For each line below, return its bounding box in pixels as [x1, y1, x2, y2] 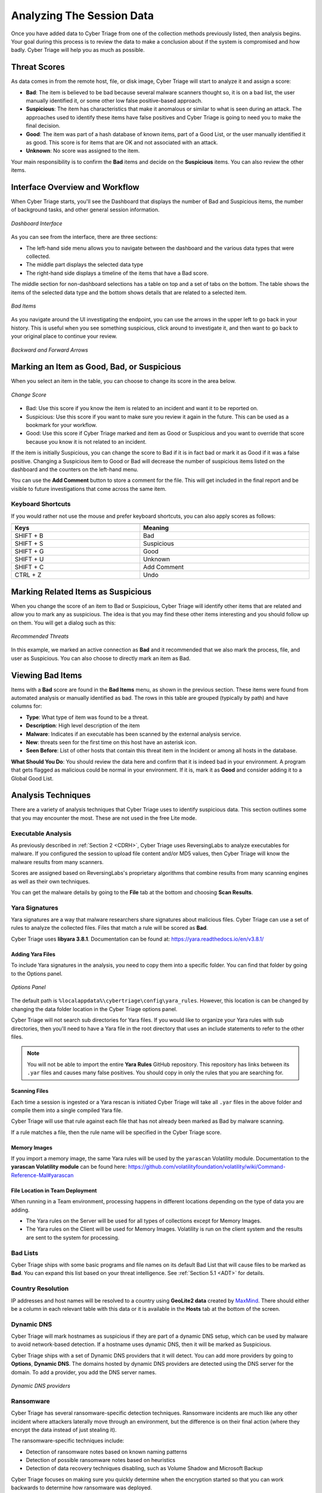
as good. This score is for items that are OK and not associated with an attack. [26, 139, 218, 146]
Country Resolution [11, 1285, 69, 1293]
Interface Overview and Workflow [11, 182, 140, 192]
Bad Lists [11, 1249, 39, 1257]
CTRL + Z [14, 571, 42, 579]
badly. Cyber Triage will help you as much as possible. [11, 47, 145, 54]
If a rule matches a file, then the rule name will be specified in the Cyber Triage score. [11, 1129, 222, 1136]
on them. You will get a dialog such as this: [11, 619, 116, 626]
